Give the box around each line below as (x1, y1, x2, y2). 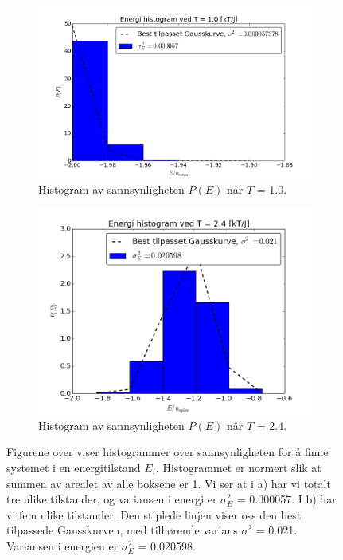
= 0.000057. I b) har (236, 491, 337, 507)
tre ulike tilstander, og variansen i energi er (6, 491, 217, 507)
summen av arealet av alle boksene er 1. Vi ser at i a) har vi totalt (6, 475, 331, 491)
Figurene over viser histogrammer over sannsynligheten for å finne (6, 444, 329, 460)
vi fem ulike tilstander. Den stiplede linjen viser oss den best (6, 506, 302, 523)
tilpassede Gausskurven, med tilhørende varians (6, 522, 238, 538)
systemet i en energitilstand (6, 459, 141, 475)
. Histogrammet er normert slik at (155, 459, 322, 475)
